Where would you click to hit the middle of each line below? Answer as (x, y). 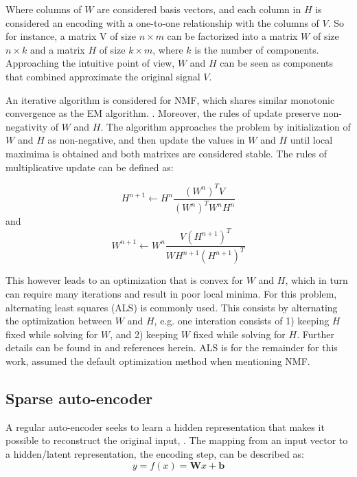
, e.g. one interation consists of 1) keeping (242, 321)
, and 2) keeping (144, 334)
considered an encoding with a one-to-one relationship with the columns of (162, 22)
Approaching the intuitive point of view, (90, 63)
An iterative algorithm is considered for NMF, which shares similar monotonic (170, 99)
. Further (315, 334)
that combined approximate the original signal (103, 76)
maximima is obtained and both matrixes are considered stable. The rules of (166, 153)
